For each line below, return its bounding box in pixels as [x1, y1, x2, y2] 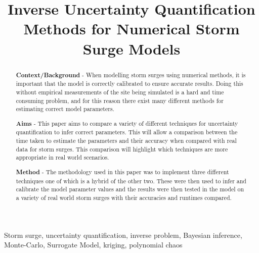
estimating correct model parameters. [16, 105, 114, 113]
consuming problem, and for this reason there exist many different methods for [16, 96, 224, 105]
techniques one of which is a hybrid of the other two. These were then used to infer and [16, 176, 246, 185]
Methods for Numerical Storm [23, 18, 240, 39]
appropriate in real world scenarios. [16, 153, 109, 162]
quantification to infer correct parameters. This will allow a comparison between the [16, 128, 238, 136]
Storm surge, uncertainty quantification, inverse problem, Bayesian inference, [4, 229, 242, 240]
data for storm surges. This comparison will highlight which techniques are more [16, 144, 228, 153]
